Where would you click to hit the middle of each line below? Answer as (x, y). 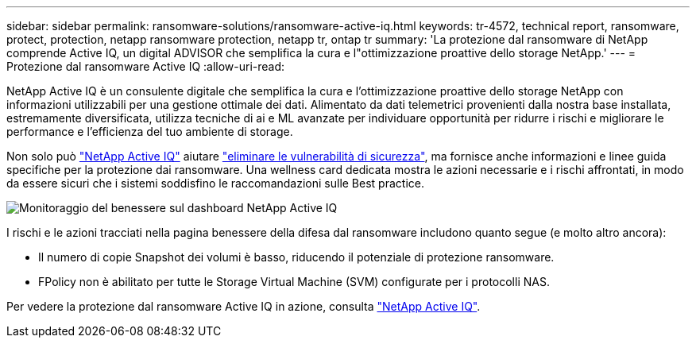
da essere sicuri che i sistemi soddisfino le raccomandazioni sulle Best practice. (215, 183)
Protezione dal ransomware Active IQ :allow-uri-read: (146, 66)
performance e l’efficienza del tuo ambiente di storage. (150, 131)
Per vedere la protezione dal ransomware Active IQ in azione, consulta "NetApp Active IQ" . (244, 306)
